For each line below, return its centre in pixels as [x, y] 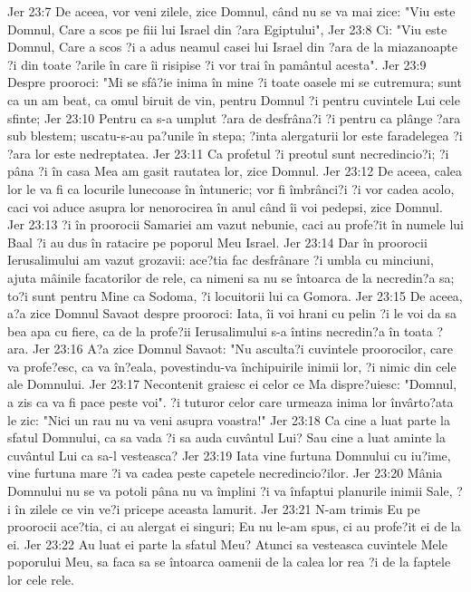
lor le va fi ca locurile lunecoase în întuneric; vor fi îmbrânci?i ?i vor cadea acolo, [231, 188]
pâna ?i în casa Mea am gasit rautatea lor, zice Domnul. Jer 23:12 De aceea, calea [235, 171]
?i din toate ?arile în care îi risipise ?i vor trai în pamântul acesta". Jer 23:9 [217, 64]
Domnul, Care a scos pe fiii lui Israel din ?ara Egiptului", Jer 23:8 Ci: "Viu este [227, 29]
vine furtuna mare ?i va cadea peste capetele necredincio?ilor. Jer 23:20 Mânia [225, 473]
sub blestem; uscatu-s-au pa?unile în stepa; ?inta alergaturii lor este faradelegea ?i [235, 136]
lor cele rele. [41, 579]
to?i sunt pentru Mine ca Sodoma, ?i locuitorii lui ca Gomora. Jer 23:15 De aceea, [235, 295]
